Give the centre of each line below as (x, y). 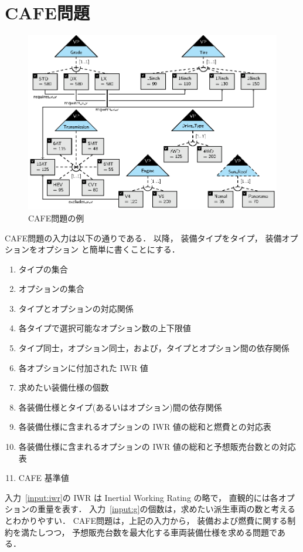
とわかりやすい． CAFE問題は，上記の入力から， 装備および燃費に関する (146, 521)
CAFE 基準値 (44, 478)
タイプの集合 (43, 269)
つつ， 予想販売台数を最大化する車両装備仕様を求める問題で (161, 532)
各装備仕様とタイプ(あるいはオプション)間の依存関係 (120, 407)
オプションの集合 (51, 289)
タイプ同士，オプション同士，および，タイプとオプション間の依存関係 (154, 348)
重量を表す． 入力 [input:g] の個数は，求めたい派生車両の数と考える (166, 509)
